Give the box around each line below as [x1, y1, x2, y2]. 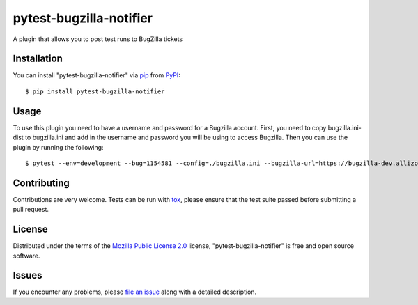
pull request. [13, 205, 49, 214]
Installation [13, 53, 63, 65]
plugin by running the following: [13, 143, 104, 151]
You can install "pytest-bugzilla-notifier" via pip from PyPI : [13, 71, 180, 79]
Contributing [13, 177, 70, 189]
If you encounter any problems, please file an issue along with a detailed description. [13, 288, 257, 296]
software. [13, 251, 40, 260]
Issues [13, 269, 42, 281]
